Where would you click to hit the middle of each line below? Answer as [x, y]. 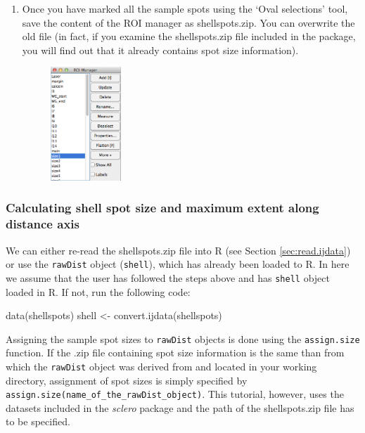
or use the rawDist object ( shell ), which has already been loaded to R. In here [178, 264]
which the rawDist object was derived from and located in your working [161, 366]
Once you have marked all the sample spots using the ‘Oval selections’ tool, [185, 8]
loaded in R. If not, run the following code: [98, 291]
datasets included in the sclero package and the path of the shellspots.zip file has [180, 407]
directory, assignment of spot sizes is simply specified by [127, 380]
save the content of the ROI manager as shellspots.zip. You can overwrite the [188, 22]
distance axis [43, 224]
